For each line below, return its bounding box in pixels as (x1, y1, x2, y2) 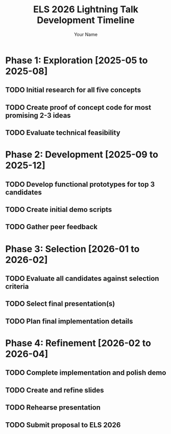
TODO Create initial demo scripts (5, 205, 112, 214)
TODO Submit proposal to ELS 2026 (5, 420, 121, 429)
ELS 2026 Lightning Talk (33, 4, 139, 15)
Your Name (74, 31, 98, 37)
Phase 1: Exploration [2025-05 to (5, 55, 148, 66)
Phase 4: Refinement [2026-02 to (5, 337, 152, 349)
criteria (5, 282, 29, 291)
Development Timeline (36, 14, 135, 26)
